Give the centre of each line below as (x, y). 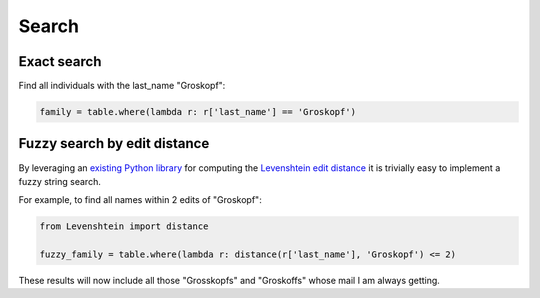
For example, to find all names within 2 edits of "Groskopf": (140, 200)
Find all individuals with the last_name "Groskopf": (122, 86)
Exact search (60, 61)
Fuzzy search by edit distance (114, 143)
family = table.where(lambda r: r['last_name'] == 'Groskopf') (198, 112)
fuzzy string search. (60, 181)
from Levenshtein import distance (124, 226)
